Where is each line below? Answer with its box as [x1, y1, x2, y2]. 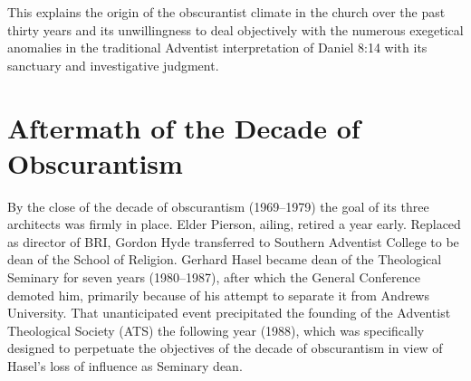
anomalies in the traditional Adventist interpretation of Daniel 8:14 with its [7, 38, 428, 57]
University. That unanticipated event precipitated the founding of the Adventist [7, 303, 451, 322]
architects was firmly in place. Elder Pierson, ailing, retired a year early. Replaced [7, 214, 461, 233]
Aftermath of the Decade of [7, 109, 360, 146]
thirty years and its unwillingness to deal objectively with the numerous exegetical [7, 20, 464, 39]
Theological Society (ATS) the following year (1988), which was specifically [7, 320, 425, 339]
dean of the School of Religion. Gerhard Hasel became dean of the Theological [7, 250, 442, 269]
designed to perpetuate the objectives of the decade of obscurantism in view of [7, 338, 443, 357]
